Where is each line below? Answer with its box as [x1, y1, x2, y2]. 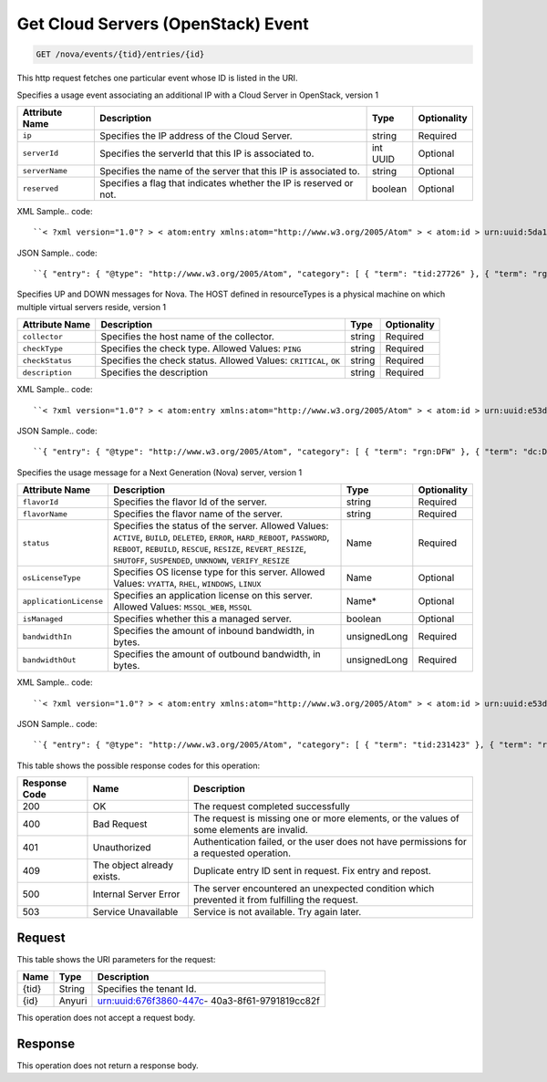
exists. [92, 870, 121, 883]
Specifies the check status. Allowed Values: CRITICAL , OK [100, 354, 341, 367]
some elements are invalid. [192, 824, 309, 837]
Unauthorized [92, 841, 151, 854]
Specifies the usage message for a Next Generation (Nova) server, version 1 [16, 466, 303, 478]
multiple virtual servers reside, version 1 [16, 301, 167, 312]
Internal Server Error [92, 888, 181, 900]
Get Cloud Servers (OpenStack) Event [16, 14, 309, 34]
